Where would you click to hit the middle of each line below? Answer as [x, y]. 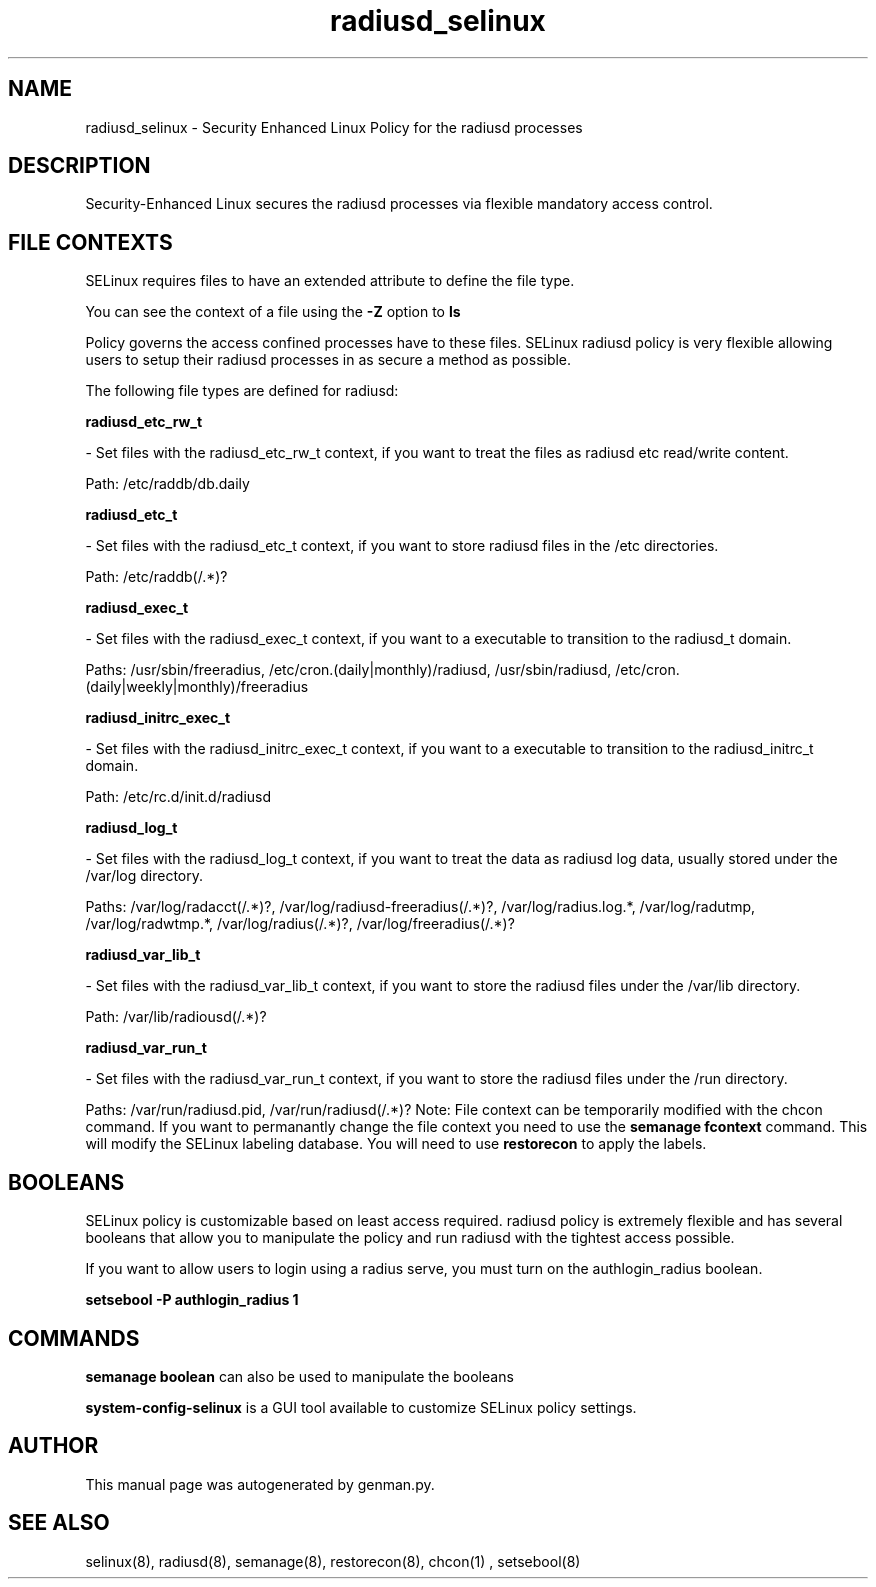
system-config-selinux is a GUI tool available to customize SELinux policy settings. [361, 1407]
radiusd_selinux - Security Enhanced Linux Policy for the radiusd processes [334, 127]
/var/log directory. [144, 876]
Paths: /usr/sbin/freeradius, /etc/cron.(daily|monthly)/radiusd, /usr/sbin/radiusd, [348, 670]
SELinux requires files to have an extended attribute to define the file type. [330, 281]
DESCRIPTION [79, 166]
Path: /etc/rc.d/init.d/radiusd [178, 797]
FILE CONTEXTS [90, 242]
